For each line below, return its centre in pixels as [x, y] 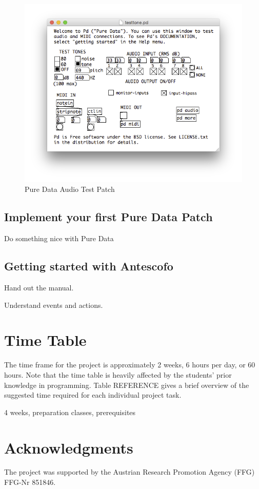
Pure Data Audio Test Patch [70, 189]
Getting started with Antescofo [89, 266]
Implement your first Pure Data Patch [108, 217]
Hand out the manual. [39, 288]
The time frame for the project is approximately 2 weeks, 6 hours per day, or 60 [130, 365]
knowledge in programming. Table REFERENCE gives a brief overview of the [127, 385]
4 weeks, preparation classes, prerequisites [70, 412]
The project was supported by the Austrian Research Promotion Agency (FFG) [129, 472]
